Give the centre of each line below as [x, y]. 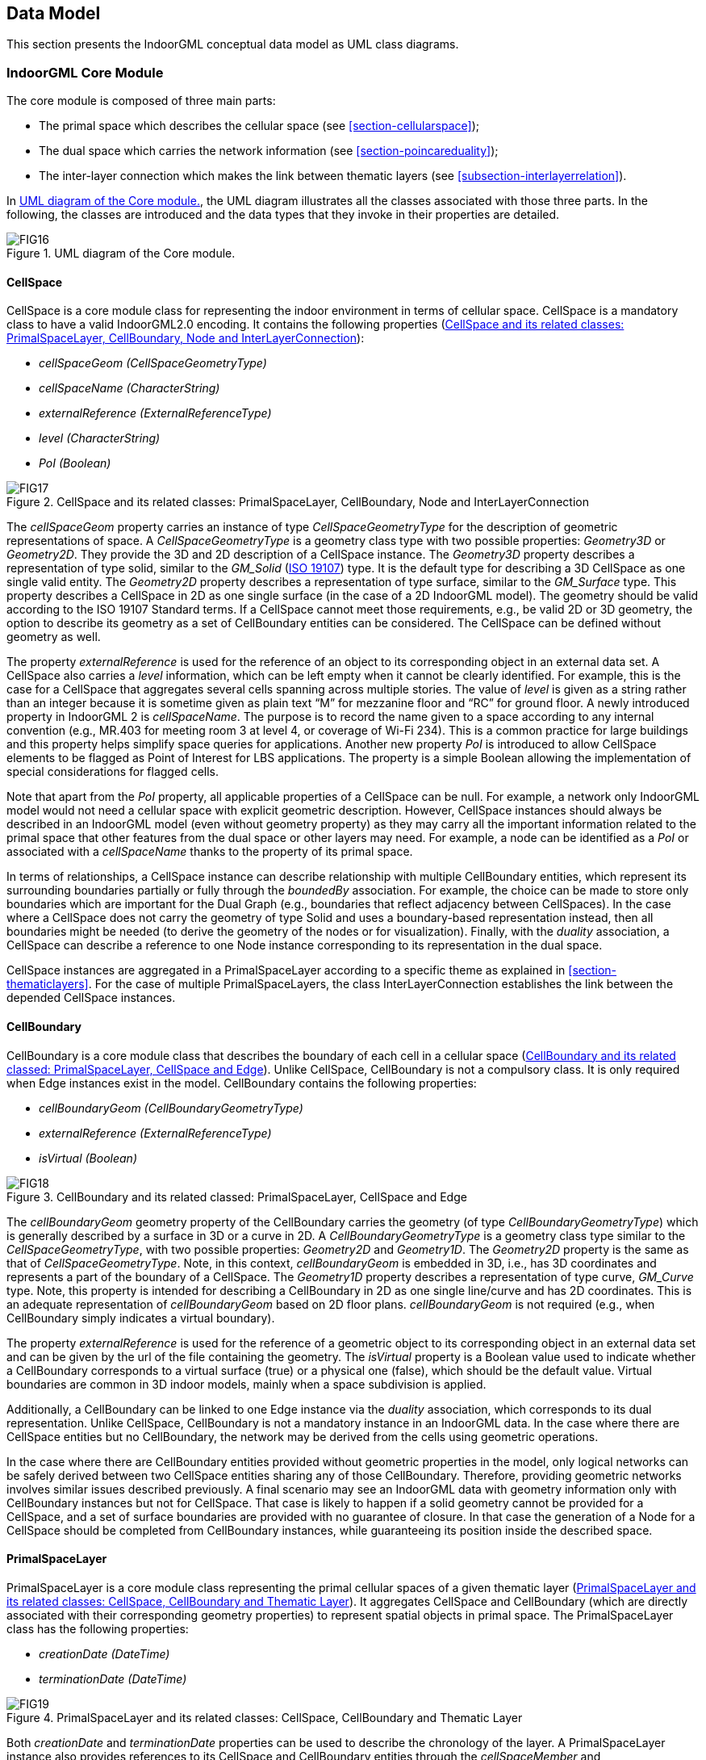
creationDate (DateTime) [104, 1653]
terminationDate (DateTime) [113, 1678]
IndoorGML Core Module [85, 72]
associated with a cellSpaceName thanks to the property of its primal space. [210, 852]
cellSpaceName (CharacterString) [130, 388]
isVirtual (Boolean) [88, 1158]
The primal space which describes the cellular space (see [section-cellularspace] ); [259, 126]
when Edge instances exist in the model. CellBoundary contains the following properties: [242, 1083]
